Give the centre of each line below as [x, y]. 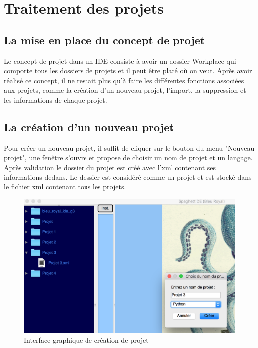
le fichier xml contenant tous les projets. [65, 187]
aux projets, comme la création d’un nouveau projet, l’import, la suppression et [125, 90]
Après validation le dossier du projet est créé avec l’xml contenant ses [110, 167]
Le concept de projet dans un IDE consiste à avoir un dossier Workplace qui [120, 61]
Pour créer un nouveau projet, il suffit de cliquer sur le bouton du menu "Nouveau [129, 147]
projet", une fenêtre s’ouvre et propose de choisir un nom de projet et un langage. [128, 157]
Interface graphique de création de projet [86, 339]
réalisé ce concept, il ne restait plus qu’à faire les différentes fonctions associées [124, 80]
